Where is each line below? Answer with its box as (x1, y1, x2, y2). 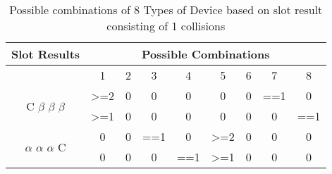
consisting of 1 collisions (106, 18, 226, 34)
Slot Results (11, 46, 80, 62)
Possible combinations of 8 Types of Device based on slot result (9, 1, 323, 18)
